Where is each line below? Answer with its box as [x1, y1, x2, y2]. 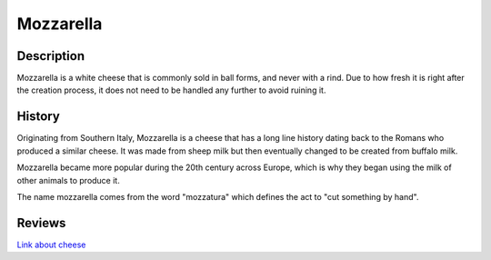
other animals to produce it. [16, 175, 120, 185]
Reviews [16, 215, 66, 231]
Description [16, 48, 85, 64]
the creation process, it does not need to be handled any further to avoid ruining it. [16, 85, 326, 95]
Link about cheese [16, 239, 86, 250]
